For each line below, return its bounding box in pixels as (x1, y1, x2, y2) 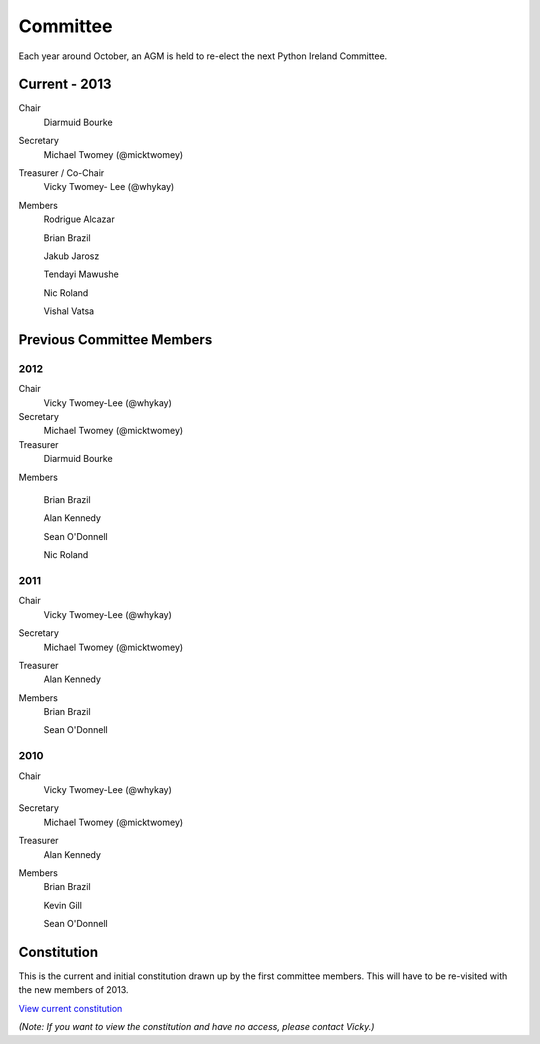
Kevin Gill (43, 899, 82, 911)
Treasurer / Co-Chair (18, 167, 105, 179)
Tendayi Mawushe (43, 268, 119, 280)
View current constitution (18, 1002, 123, 1014)
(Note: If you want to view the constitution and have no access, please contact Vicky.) (18, 1021, 375, 1033)
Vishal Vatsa (43, 305, 95, 317)
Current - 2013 (18, 76, 112, 93)
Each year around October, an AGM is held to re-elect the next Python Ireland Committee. (18, 50, 388, 62)
